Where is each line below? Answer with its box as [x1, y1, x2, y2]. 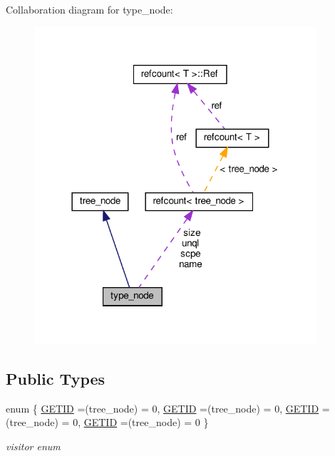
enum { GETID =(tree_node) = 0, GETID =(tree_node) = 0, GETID [6, 400, 319, 415]
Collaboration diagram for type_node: [6, 2, 173, 16]
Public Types [6, 367, 105, 389]
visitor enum [6, 438, 61, 453]
